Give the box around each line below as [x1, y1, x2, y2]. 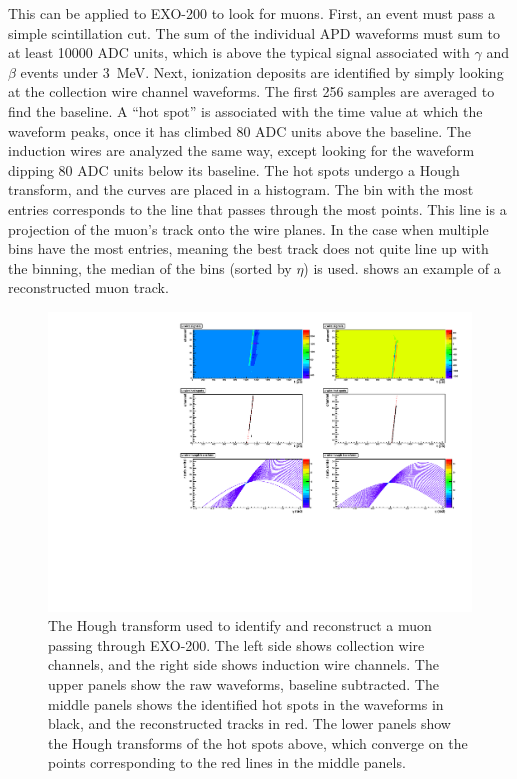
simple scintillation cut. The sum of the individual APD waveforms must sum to [8, 22, 501, 43]
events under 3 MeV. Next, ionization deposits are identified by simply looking [20, 61, 504, 82]
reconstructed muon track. [8, 277, 169, 298]
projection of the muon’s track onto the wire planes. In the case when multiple [8, 218, 489, 239]
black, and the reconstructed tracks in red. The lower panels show [48, 713, 451, 734]
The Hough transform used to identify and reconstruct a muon [48, 615, 432, 636]
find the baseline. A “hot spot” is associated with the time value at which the [8, 100, 483, 121]
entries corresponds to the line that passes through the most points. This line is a [8, 198, 507, 219]
